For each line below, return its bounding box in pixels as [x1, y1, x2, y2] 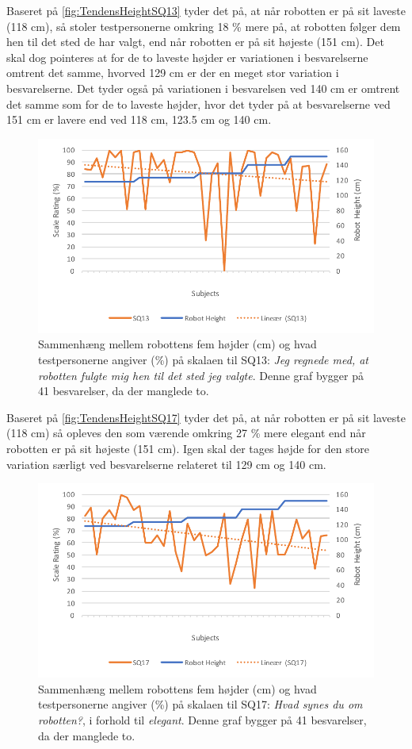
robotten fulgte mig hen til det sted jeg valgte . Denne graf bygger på [38, 367, 364, 383]
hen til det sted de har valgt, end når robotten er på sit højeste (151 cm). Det [6, 33, 384, 50]
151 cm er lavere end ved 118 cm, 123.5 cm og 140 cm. [6, 111, 272, 128]
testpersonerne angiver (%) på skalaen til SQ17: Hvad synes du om [38, 696, 363, 713]
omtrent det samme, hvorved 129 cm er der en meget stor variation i [6, 64, 339, 81]
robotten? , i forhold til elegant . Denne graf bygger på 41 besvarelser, [38, 711, 367, 728]
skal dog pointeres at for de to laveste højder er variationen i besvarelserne [6, 48, 368, 65]
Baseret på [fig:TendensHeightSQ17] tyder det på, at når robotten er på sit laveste [6, 409, 406, 425]
